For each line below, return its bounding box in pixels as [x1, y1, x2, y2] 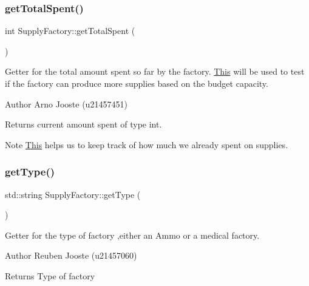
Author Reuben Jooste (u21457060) [5, 249, 137, 262]
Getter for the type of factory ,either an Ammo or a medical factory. [5, 228, 260, 241]
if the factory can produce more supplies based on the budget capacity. [5, 77, 268, 89]
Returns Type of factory [5, 269, 95, 282]
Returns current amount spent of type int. [5, 118, 162, 131]
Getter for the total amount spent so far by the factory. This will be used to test [5, 65, 305, 78]
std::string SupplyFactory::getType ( [5, 188, 141, 200]
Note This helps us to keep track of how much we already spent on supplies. [5, 138, 288, 151]
